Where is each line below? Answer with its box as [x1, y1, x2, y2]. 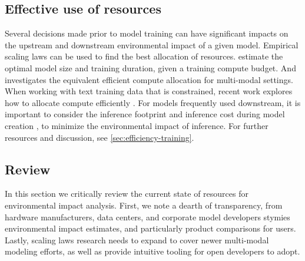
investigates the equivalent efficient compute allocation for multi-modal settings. [5, 73, 293, 85]
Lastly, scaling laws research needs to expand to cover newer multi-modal [5, 233, 269, 246]
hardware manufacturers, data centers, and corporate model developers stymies [5, 210, 290, 223]
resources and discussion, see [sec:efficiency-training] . [5, 131, 194, 143]
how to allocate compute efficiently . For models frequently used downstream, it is [5, 96, 301, 108]
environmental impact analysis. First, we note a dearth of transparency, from [5, 199, 283, 211]
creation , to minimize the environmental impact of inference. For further [5, 119, 268, 131]
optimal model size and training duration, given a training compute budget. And [5, 61, 296, 74]
